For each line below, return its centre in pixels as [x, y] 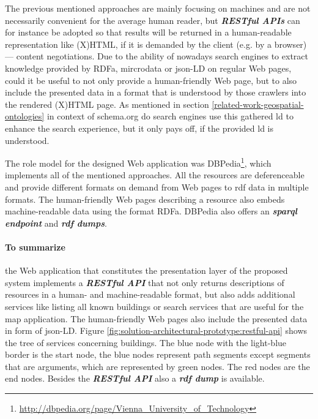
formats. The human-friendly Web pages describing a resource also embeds [145, 199]
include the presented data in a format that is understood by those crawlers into [156, 92]
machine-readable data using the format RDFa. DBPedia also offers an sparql [151, 211]
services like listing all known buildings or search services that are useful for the [154, 306]
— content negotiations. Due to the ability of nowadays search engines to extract [157, 56]
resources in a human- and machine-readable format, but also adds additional [150, 294]
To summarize [35, 247]
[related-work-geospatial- [258, 104]
